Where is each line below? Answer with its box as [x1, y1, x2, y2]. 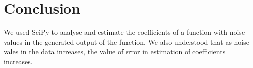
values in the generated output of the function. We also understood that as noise [4, 36, 249, 47]
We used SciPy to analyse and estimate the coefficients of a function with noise [4, 27, 245, 37]
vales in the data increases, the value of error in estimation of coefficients [4, 46, 226, 57]
